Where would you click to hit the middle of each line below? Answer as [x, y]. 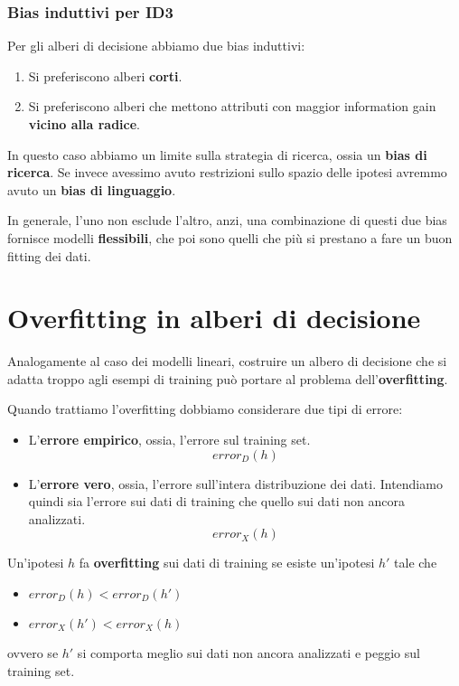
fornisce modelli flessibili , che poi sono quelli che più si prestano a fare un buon [230, 237]
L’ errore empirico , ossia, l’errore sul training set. [169, 440]
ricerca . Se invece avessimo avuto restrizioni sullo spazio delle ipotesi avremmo [227, 172]
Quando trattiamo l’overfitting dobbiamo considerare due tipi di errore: [205, 409]
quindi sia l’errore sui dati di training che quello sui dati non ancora [217, 501]
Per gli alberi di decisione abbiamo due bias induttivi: [156, 46]
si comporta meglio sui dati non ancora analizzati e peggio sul [248, 653]
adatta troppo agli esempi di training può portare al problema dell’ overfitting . [228, 378]
